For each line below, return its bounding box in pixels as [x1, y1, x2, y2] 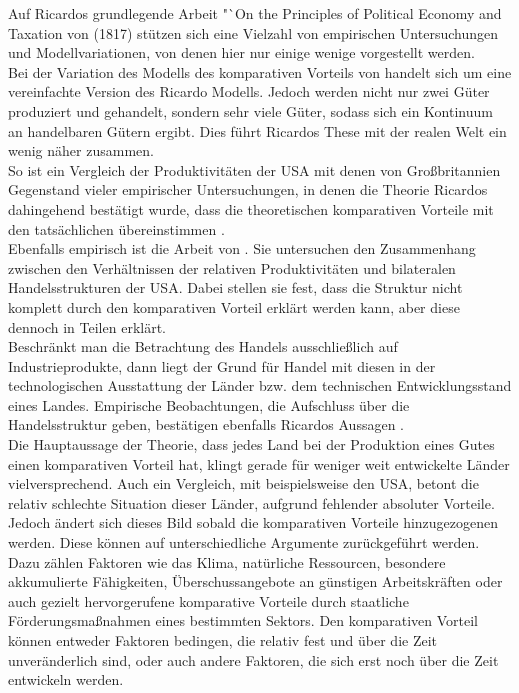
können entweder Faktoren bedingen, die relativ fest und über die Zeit [8, 630, 438, 650]
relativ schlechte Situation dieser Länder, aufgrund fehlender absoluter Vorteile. [8, 492, 495, 513]
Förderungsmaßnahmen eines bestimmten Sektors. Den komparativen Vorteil [8, 610, 478, 631]
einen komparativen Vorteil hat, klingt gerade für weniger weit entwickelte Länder [8, 453, 510, 474]
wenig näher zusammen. [8, 140, 154, 161]
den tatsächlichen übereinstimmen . [8, 218, 225, 239]
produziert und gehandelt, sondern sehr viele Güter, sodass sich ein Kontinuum [8, 100, 493, 121]
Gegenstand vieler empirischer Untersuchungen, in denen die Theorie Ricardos [8, 179, 488, 200]
